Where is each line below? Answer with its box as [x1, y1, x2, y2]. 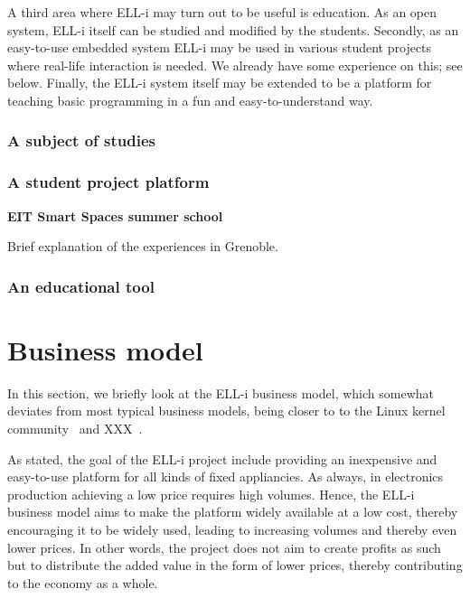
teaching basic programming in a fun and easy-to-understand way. [7, 90, 373, 109]
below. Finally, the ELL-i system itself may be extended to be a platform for [7, 73, 432, 92]
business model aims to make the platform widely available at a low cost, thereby [7, 502, 458, 521]
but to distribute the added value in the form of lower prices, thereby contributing [7, 556, 463, 575]
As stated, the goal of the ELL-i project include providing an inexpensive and [7, 449, 437, 468]
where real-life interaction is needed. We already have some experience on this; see [7, 55, 463, 74]
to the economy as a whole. [7, 573, 158, 592]
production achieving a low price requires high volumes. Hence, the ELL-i [7, 484, 415, 503]
